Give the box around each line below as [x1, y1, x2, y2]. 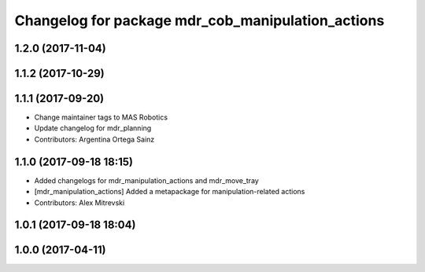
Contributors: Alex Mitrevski [34, 197, 125, 208]
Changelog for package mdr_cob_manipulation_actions [14, 12, 385, 29]
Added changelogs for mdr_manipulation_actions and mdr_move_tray [34, 175, 259, 185]
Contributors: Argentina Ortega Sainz [34, 134, 155, 144]
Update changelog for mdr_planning [34, 123, 152, 133]
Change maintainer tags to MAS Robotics [34, 112, 168, 122]
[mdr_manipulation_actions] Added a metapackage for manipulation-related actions [34, 187, 305, 197]
